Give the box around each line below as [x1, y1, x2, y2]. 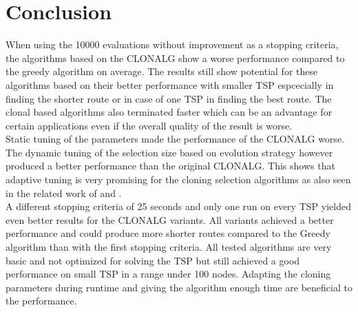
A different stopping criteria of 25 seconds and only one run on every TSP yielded [6, 199, 351, 214]
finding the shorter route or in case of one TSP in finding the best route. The [6, 91, 332, 105]
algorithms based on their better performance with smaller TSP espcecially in [6, 77, 334, 92]
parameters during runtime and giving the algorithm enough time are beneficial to [6, 280, 352, 294]
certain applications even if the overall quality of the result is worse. [6, 118, 293, 132]
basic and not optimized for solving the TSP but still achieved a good [6, 253, 300, 267]
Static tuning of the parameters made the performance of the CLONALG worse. [6, 132, 344, 146]
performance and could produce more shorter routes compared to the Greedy [6, 226, 330, 240]
